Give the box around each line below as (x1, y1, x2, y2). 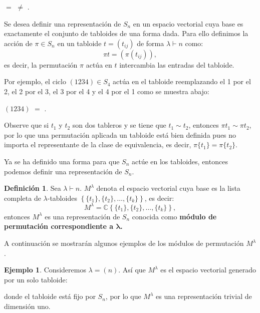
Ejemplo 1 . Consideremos (4, 264, 86, 275)
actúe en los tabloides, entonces (131, 156, 228, 166)
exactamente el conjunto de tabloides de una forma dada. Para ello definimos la (4, 28, 248, 39)
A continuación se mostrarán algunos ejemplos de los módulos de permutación (4, 238, 244, 248)
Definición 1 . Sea (4, 183, 61, 193)
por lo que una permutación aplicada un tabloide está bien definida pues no (4, 129, 236, 140)
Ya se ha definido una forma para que (4, 156, 120, 166)
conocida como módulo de (132, 211, 217, 221)
